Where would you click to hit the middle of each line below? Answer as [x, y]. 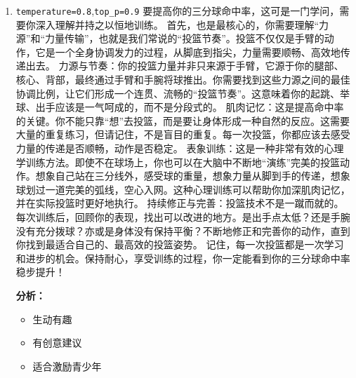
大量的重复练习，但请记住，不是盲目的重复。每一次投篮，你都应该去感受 [183, 134]
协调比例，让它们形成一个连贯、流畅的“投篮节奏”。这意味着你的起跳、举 [183, 93]
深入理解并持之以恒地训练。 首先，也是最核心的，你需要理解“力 [182, 24]
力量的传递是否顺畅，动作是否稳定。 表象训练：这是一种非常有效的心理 [180, 148]
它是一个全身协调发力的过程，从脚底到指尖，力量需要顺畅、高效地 [188, 52]
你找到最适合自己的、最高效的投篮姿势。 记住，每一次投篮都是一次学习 [180, 244]
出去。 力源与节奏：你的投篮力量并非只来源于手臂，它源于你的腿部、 [185, 66]
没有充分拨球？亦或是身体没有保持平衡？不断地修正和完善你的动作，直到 [183, 230]
